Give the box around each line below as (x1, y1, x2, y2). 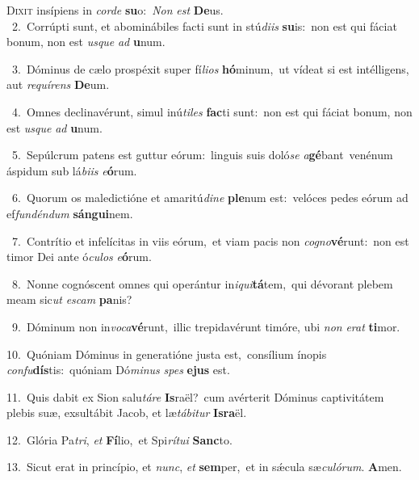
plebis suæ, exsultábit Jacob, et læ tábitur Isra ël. (6, 404, 247, 421)
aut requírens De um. (6, 76, 110, 93)
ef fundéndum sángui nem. (6, 204, 133, 221)
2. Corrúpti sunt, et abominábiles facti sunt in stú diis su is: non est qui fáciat (11, 17, 397, 34)
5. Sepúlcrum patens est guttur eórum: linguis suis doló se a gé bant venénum (11, 146, 393, 163)
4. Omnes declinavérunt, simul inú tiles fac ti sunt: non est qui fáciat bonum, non (11, 103, 413, 120)
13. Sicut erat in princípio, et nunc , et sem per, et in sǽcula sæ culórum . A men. (6, 458, 402, 475)
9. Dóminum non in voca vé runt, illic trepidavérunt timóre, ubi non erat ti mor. (11, 318, 400, 335)
